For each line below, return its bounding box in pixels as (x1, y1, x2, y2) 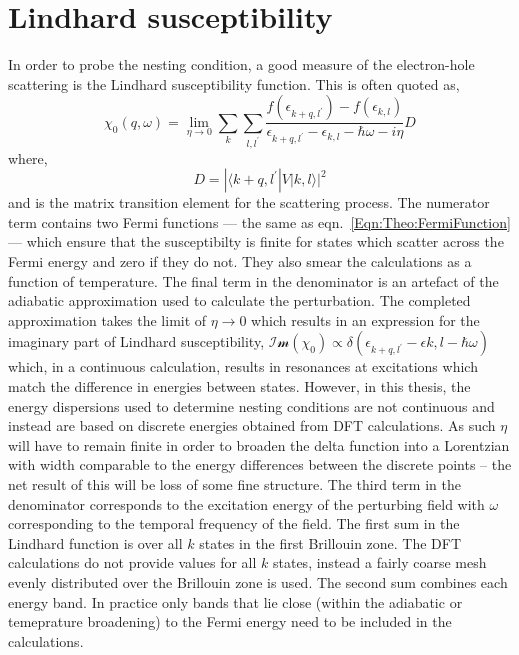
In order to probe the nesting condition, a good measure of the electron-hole (8, 54, 475, 75)
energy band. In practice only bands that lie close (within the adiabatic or (8, 591, 463, 612)
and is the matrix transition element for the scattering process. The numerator (8, 192, 490, 213)
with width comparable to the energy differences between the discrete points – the (8, 454, 512, 475)
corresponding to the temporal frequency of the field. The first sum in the (8, 513, 460, 534)
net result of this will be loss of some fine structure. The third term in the (8, 473, 461, 494)
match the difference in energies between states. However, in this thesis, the (8, 375, 471, 396)
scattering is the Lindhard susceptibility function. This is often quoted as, (8, 73, 460, 94)
